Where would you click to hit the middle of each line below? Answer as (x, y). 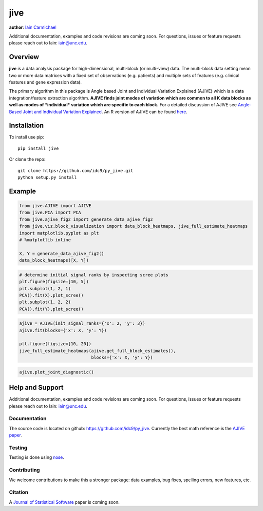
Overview (24, 57)
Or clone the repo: (27, 159)
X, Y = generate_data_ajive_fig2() (62, 253)
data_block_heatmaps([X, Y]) (54, 260)
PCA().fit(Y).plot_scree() (51, 309)
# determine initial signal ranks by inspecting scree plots (94, 275)
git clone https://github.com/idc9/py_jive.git (75, 170)
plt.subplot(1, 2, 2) (45, 302)
